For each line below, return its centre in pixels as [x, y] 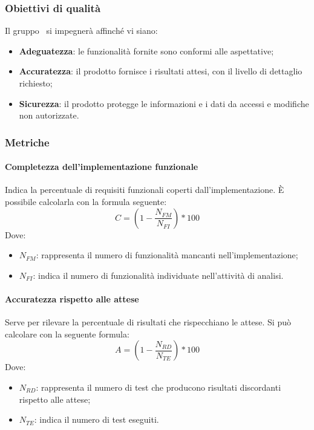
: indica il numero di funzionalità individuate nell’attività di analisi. [158, 275]
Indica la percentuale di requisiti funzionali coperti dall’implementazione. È [145, 190]
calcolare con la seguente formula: [67, 334]
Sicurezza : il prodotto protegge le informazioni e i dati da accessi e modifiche [164, 103]
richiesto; [36, 83]
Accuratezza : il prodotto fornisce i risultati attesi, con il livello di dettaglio [161, 71]
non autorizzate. [49, 115]
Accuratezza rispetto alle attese [72, 298]
